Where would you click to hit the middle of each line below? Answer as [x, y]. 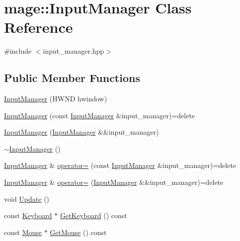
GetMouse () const [78, 232]
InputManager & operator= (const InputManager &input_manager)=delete [120, 165]
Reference [39, 27]
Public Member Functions [72, 78]
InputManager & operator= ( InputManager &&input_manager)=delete [114, 182]
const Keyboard [28, 215]
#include [18, 51]
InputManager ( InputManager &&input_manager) [81, 132]
